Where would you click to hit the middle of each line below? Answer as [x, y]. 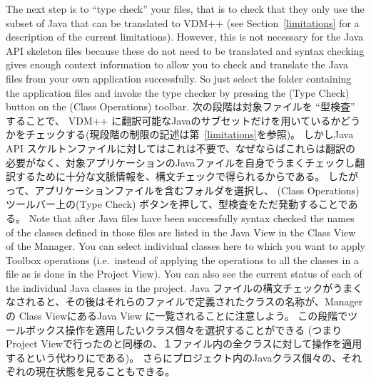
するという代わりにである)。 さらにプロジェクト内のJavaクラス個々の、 [174, 357]
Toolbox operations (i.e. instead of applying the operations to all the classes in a [182, 259]
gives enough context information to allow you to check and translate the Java [177, 64]
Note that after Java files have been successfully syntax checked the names [192, 217]
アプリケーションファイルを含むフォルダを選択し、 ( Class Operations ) [197, 190]
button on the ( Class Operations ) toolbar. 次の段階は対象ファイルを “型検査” [181, 106]
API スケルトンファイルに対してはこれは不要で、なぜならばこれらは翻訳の [181, 148]
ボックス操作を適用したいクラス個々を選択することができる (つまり [184, 329]
